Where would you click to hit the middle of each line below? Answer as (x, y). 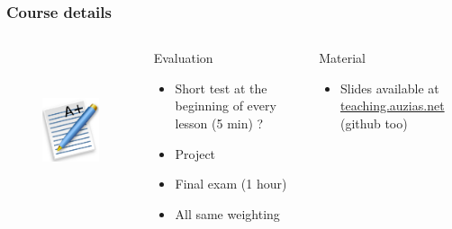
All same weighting (227, 213)
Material (342, 58)
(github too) (374, 123)
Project (195, 153)
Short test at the (221, 88)
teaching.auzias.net (393, 106)
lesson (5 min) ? (219, 123)
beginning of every (226, 106)
